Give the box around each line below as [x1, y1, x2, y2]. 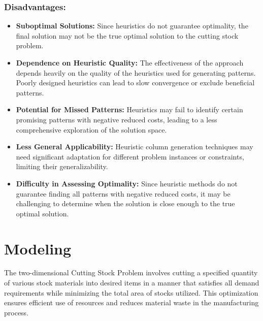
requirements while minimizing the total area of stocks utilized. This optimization [4, 287, 258, 298]
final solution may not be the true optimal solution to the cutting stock [16, 30, 239, 41]
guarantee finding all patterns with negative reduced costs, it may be [16, 188, 231, 199]
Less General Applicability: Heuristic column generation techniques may [16, 141, 253, 152]
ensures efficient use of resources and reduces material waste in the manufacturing [4, 297, 259, 308]
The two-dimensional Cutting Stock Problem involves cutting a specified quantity [4, 267, 258, 278]
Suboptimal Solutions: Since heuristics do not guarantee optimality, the [16, 20, 248, 31]
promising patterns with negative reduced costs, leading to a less [16, 114, 217, 124]
